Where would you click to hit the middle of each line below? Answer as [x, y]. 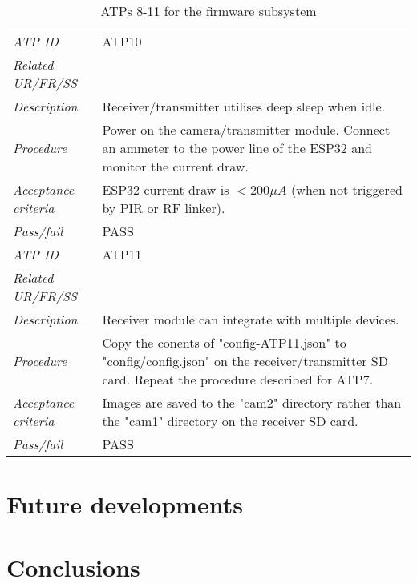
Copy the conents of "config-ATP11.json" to [224, 342]
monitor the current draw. [175, 166]
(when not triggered [347, 189]
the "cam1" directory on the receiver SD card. [230, 421]
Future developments [125, 504]
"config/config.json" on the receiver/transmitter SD [245, 361]
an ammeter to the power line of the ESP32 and [237, 148]
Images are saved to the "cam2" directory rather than [252, 402]
